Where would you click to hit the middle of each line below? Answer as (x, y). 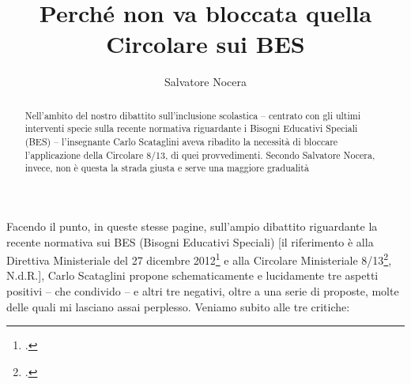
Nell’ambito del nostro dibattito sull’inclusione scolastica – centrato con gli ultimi (192, 115)
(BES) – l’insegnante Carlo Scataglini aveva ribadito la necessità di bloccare (181, 142)
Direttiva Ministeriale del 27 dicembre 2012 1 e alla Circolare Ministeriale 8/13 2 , (199, 259)
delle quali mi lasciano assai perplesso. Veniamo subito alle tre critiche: (178, 306)
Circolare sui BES (205, 44)
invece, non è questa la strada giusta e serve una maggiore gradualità (167, 168)
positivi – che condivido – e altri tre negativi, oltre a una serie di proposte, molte (203, 291)
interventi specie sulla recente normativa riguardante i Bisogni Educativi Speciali (191, 128)
